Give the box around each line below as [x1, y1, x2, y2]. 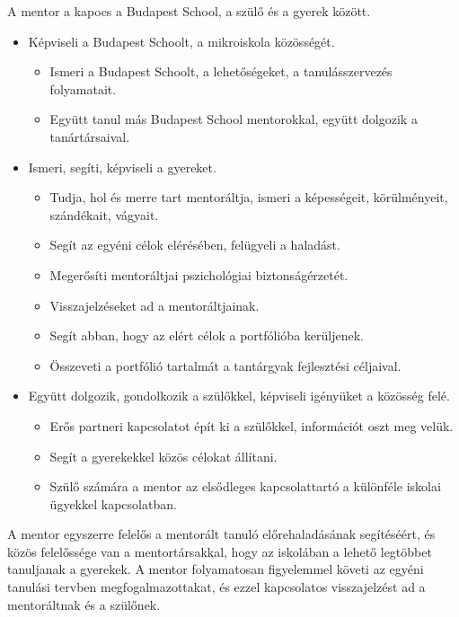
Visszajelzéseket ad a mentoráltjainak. [49, 295, 260, 314]
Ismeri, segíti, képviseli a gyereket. [28, 157, 216, 176]
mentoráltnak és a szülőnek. [7, 595, 161, 613]
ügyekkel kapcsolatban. [49, 494, 177, 513]
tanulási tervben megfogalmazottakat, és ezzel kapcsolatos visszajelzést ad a [7, 577, 426, 596]
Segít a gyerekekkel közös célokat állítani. [49, 446, 278, 465]
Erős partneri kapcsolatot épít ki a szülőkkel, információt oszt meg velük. [49, 416, 454, 435]
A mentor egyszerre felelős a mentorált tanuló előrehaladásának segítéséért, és [7, 524, 436, 543]
